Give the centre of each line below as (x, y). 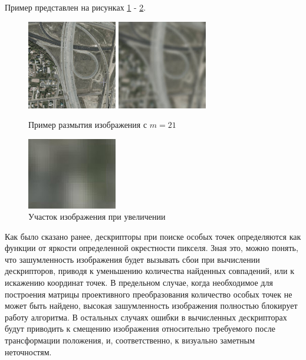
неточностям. (28, 351)
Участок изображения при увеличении (97, 217)
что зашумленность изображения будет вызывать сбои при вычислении (132, 259)
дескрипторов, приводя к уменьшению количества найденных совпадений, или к (149, 271)
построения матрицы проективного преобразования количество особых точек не (149, 294)
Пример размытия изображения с (88, 125)
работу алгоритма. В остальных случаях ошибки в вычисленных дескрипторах (146, 317)
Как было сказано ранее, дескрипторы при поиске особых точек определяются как (153, 236)
